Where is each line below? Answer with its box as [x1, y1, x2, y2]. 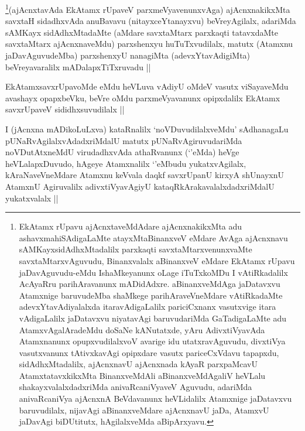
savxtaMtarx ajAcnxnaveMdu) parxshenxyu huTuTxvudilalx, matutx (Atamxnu [5, 37, 293, 50]
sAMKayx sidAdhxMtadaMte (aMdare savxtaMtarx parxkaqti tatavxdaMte [5, 26, 278, 38]
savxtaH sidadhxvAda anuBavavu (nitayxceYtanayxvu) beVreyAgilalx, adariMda [5, 15, 296, 27]
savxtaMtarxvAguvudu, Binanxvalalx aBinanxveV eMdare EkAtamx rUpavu [19, 254, 295, 266]
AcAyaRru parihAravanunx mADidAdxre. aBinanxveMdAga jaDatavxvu [19, 278, 280, 290]
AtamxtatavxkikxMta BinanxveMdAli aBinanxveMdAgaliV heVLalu [19, 369, 266, 381]
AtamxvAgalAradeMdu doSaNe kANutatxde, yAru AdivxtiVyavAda [19, 323, 265, 336]
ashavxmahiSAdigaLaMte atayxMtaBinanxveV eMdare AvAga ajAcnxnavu [19, 231, 288, 244]
